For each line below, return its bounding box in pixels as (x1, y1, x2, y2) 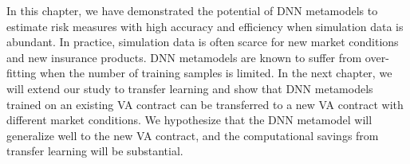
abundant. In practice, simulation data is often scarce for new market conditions (6, 33, 399, 50)
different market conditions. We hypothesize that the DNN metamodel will (6, 111, 373, 128)
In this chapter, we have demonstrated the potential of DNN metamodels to (6, 2, 378, 18)
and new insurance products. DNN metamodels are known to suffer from (6, 49, 362, 65)
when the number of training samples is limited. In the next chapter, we (40, 64, 392, 81)
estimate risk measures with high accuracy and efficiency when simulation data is (6, 18, 404, 34)
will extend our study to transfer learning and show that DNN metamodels (6, 80, 373, 96)
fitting (6, 64, 37, 81)
